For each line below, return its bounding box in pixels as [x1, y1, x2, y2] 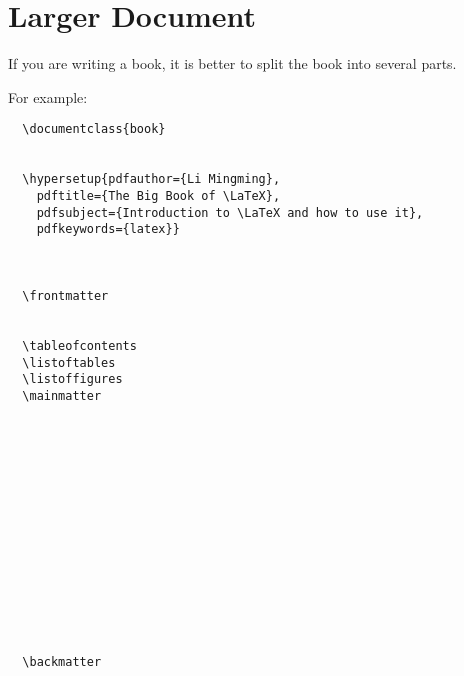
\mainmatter [22, 388, 102, 403]
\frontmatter [22, 288, 109, 303]
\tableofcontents [22, 338, 137, 353]
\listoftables [22, 355, 116, 370]
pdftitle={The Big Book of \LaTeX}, [36, 188, 281, 203]
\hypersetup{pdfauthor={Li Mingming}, [22, 172, 281, 187]
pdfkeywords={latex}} [36, 222, 180, 237]
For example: [8, 86, 88, 107]
